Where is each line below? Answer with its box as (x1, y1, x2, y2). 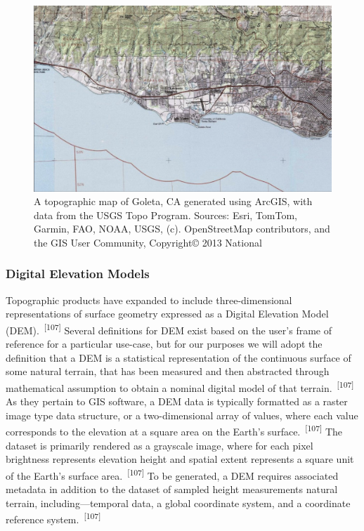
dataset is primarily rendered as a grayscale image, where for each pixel (6, 438, 313, 452)
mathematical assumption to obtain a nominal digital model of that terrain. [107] (6, 378, 354, 395)
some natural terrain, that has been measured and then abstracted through (6, 364, 330, 379)
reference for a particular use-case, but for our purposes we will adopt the (6, 336, 323, 351)
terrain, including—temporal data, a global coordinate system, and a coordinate (6, 495, 351, 510)
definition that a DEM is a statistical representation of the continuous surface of (6, 350, 351, 365)
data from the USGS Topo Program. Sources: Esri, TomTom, (34, 207, 297, 222)
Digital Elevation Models (6, 265, 150, 282)
